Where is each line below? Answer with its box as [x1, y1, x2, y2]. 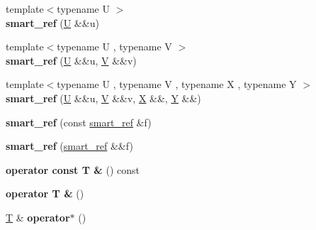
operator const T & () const [6, 162, 140, 177]
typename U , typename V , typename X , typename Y [57, 77, 297, 92]
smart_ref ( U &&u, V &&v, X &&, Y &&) [6, 90, 201, 105]
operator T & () [6, 186, 84, 201]
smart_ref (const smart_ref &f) [6, 114, 152, 129]
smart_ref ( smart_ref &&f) [6, 138, 133, 153]
